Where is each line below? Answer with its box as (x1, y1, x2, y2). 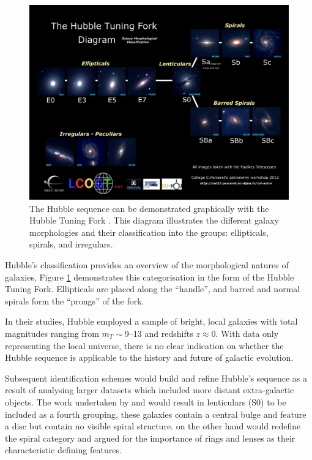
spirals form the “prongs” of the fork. (5, 294, 144, 307)
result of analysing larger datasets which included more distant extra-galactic (5, 383, 294, 396)
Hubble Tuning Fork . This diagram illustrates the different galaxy (29, 214, 279, 227)
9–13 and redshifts (124, 326, 193, 339)
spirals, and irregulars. (29, 238, 113, 251)
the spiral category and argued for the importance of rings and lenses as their (5, 431, 295, 444)
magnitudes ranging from (5, 326, 99, 339)
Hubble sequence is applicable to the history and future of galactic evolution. (5, 351, 294, 364)
